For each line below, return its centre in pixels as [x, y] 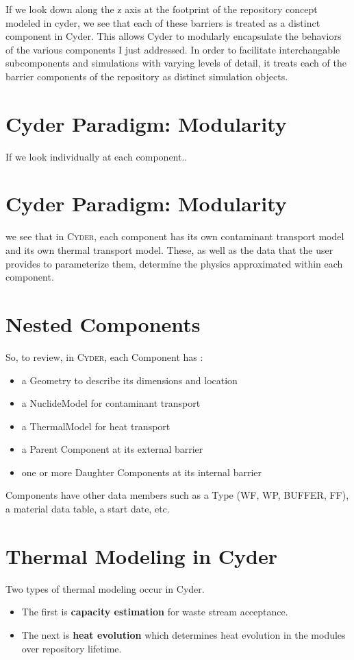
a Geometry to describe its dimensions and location [129, 380]
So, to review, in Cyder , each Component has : [104, 356]
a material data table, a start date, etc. [88, 509]
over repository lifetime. [72, 648]
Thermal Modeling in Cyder [141, 555]
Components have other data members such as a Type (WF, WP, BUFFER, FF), [177, 495]
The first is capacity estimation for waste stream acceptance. [155, 612]
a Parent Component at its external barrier [112, 449]
